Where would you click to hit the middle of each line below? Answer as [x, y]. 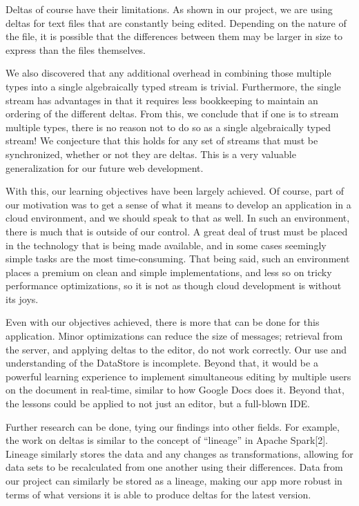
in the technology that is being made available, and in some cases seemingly [166, 245]
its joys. [22, 299]
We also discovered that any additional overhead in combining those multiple [168, 73]
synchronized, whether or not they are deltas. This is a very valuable [151, 154]
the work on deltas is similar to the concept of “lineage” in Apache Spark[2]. [167, 440]
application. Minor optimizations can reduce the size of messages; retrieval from [174, 336]
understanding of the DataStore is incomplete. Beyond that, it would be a [162, 363]
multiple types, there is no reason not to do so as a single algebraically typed [168, 127]
